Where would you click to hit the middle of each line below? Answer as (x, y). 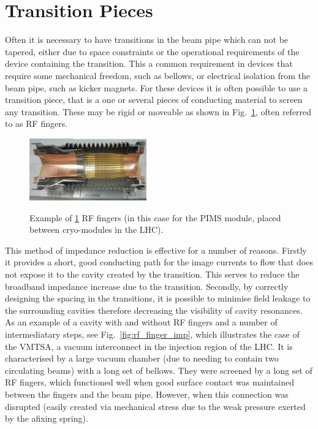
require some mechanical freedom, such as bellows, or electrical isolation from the (157, 75)
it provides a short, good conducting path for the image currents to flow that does (159, 262)
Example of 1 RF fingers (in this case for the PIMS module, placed (155, 217)
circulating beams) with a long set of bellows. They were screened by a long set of (159, 370)
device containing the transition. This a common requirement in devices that (149, 63)
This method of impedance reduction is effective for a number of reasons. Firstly (156, 250)
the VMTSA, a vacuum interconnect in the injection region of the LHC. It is (149, 346)
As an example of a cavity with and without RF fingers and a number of (141, 322)
